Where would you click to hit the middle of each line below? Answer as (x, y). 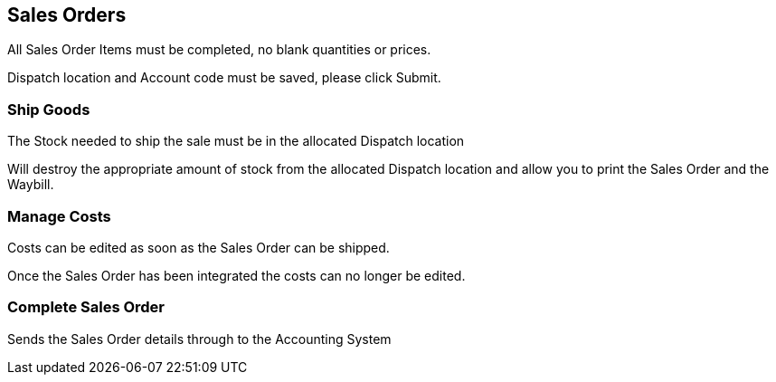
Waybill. (31, 185)
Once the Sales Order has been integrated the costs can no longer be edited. (237, 275)
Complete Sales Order (86, 307)
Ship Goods (49, 109)
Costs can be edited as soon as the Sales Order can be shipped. (199, 247)
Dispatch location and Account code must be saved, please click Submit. (224, 78)
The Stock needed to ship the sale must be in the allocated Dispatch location (236, 141)
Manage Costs (59, 216)
